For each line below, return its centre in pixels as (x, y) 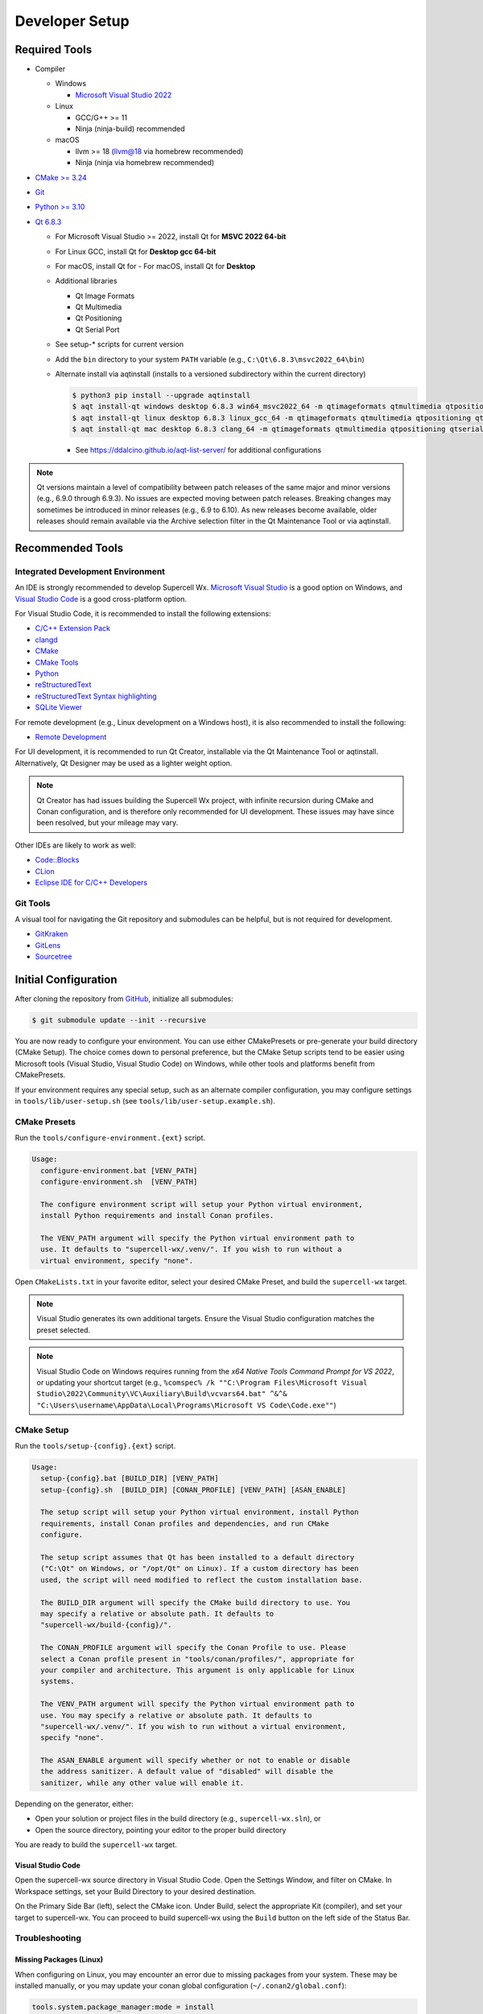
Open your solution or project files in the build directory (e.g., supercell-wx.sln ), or (178, 1819)
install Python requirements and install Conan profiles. (157, 1216)
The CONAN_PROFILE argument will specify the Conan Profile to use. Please (193, 1648)
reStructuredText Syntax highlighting (96, 696)
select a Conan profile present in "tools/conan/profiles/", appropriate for (198, 1659)
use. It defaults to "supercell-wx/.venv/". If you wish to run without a (191, 1249)
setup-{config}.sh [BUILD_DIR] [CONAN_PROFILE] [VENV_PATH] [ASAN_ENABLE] (193, 1490)
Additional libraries (86, 281)
